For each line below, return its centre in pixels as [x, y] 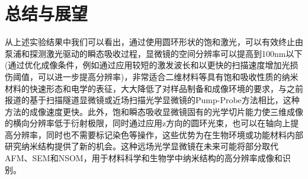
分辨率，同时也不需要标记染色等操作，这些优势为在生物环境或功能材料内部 [158, 134]
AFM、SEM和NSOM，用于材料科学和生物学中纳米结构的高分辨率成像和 [144, 158]
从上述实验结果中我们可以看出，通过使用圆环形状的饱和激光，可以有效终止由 [154, 42]
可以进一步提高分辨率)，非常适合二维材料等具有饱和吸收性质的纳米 [168, 76]
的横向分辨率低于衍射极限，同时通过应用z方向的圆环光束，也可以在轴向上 [148, 123]
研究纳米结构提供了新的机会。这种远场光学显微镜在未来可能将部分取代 [142, 146]
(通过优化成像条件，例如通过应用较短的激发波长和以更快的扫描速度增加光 [147, 65]
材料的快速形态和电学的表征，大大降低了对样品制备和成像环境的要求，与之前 [154, 88]
